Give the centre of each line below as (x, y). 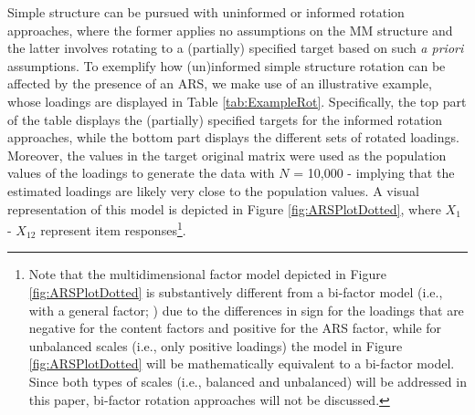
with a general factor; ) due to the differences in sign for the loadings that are (246, 310)
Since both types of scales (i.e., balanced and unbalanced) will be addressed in (248, 381)
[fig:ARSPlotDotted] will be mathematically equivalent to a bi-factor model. (242, 363)
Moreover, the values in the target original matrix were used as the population (227, 155)
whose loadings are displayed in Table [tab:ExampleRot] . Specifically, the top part (237, 101)
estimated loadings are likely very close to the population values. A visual (213, 190)
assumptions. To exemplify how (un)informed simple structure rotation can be (227, 65)
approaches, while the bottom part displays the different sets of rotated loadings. (233, 137)
